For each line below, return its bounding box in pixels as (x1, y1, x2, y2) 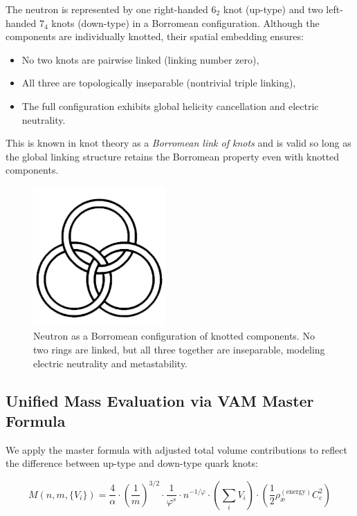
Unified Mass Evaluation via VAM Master (6, 389, 314, 411)
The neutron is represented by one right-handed (6, 2, 208, 16)
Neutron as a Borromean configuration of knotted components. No (33, 329, 315, 343)
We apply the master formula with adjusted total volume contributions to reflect (6, 442, 347, 457)
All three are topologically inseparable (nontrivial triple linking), (21, 75, 296, 90)
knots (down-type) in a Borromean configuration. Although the (51, 15, 320, 30)
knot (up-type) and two (223, 2, 323, 16)
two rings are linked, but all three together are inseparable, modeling (33, 342, 325, 357)
